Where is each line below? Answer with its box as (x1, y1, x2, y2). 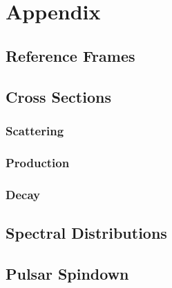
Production (6, 153, 70, 171)
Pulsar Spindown (6, 262, 129, 284)
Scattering (6, 121, 64, 139)
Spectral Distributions (6, 221, 167, 243)
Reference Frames (6, 44, 135, 66)
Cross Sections (6, 85, 111, 107)
